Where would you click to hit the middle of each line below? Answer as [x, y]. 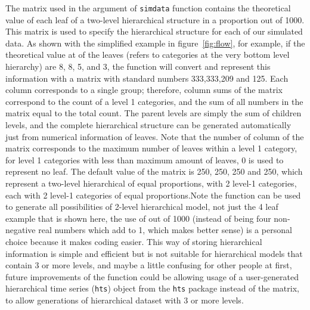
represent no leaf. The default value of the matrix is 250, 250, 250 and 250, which [154, 171]
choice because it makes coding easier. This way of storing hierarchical [134, 241]
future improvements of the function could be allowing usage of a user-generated [152, 276]
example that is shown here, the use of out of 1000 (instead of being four [138, 218]
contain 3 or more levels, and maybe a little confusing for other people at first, [149, 265]
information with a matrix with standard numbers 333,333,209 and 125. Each [147, 78]
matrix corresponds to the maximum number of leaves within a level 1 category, [151, 148]
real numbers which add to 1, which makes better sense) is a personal [165, 230]
